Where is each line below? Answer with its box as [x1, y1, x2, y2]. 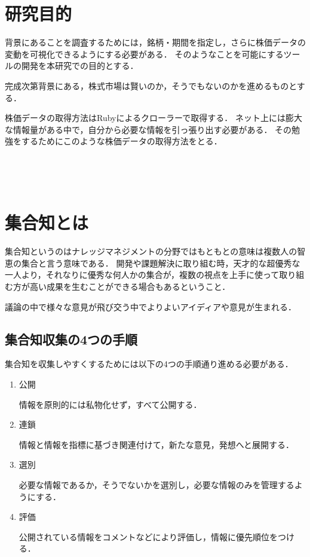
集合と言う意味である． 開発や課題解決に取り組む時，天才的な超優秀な [21, 256, 300, 269]
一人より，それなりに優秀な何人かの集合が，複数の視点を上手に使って [5, 268, 280, 281]
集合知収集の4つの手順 [5, 329, 138, 348]
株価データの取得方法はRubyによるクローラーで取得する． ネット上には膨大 [5, 111, 302, 124]
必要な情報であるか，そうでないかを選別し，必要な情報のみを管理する [19, 478, 294, 491]
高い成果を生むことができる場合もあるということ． [29, 280, 231, 292]
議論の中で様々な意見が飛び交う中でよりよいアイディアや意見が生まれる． [5, 300, 297, 313]
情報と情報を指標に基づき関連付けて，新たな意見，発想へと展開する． [19, 438, 294, 450]
